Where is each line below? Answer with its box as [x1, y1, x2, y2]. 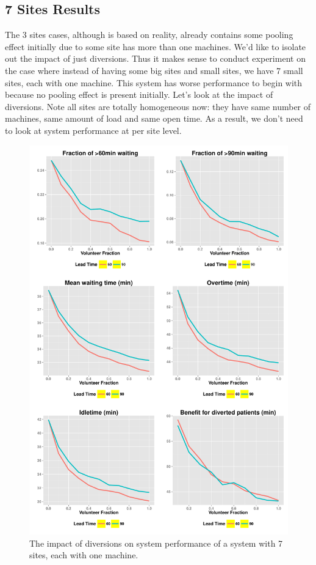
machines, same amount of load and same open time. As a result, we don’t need [5, 112, 303, 125]
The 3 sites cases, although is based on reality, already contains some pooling [5, 28, 293, 41]
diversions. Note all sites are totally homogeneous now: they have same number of [5, 100, 311, 113]
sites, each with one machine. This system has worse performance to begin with [5, 76, 303, 89]
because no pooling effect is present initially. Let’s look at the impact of [5, 88, 273, 101]
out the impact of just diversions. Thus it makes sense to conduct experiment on [5, 52, 306, 65]
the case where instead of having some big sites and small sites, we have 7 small [5, 64, 303, 76]
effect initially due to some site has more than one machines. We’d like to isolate [5, 40, 306, 53]
